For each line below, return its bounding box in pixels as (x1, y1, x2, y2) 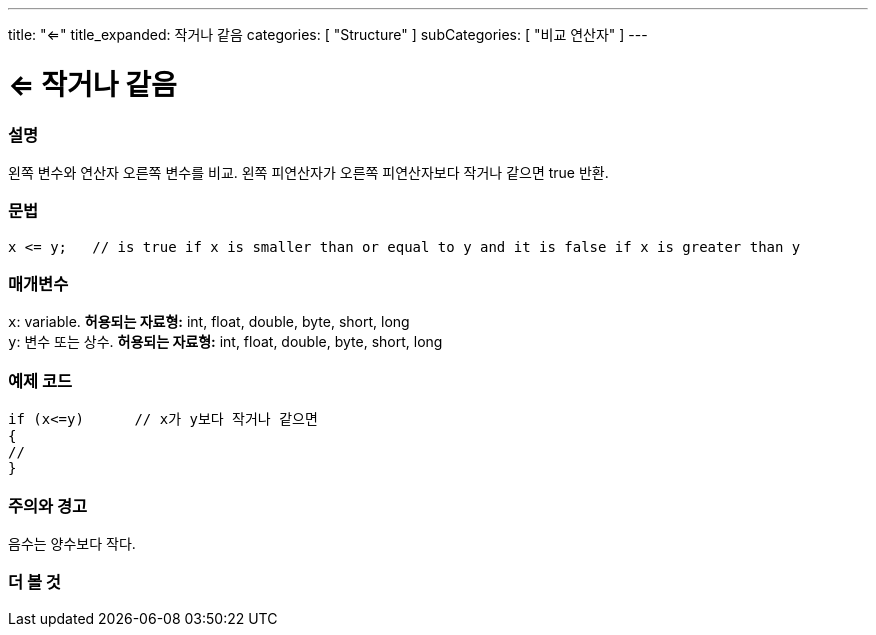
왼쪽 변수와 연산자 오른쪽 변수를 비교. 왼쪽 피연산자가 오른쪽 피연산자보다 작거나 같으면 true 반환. (8, 163, 609, 181)
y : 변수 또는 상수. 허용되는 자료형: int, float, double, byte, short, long (8, 333, 443, 351)
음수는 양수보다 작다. (8, 534, 136, 552)
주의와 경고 (8, 495, 88, 516)
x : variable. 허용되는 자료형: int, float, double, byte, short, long (8, 313, 410, 331)
